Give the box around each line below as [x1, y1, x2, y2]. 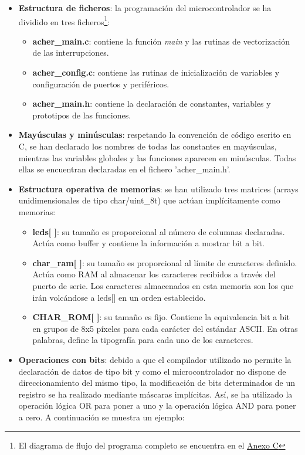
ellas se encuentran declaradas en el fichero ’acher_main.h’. [18, 163, 231, 175]
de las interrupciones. [32, 46, 109, 59]
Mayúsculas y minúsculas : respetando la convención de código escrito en [18, 128, 292, 141]
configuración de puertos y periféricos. [32, 77, 170, 90]
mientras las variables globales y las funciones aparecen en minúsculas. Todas [18, 151, 296, 164]
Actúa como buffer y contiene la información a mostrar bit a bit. [32, 237, 265, 249]
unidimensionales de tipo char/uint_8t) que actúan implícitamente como [18, 194, 280, 206]
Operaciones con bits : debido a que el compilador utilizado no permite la [18, 353, 292, 365]
